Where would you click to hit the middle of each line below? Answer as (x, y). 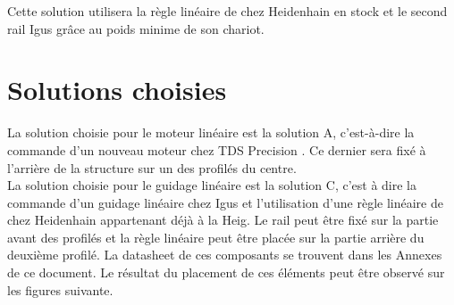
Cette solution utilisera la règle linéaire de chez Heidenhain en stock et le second (227, 11)
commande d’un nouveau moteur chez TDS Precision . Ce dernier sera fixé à (217, 149)
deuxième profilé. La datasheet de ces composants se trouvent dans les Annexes (225, 255)
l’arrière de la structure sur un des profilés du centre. (152, 167)
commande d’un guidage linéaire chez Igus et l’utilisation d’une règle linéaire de (225, 202)
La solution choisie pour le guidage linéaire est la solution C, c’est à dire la (212, 185)
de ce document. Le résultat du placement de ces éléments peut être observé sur (226, 272)
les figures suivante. (60, 289)
